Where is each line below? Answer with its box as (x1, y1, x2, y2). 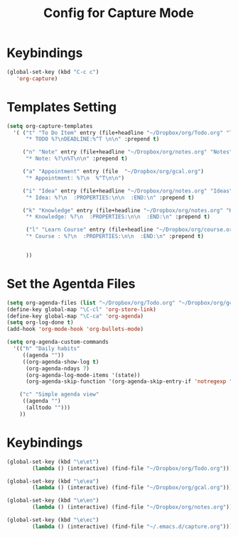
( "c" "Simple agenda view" (19, 391, 99, 398)
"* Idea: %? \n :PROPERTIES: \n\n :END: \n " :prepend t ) (25, 194, 195, 201)
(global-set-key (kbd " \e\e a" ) (6, 477, 99, 484)
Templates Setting (6, 99, 117, 115)
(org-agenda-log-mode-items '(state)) (25, 371, 141, 379)
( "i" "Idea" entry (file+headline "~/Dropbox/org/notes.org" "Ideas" (22, 187, 233, 195)
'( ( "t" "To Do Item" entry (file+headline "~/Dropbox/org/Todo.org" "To (13, 129, 236, 136)
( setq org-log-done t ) (6, 319, 74, 326)
